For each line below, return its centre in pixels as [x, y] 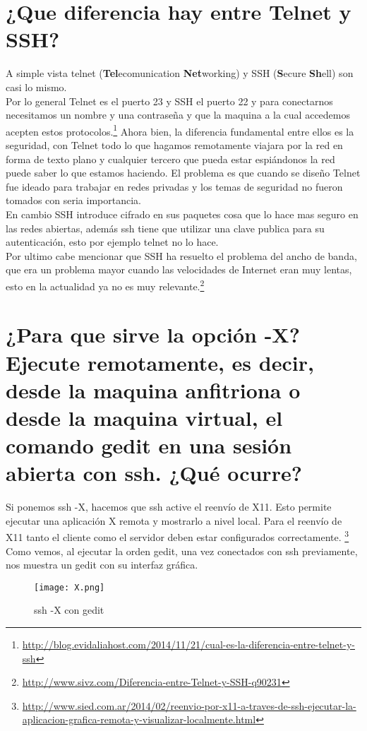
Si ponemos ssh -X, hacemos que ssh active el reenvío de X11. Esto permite [169, 507]
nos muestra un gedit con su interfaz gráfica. [102, 565]
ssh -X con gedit [69, 610]
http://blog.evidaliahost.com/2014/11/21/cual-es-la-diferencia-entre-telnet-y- [188, 644]
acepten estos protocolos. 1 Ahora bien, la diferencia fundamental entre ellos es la [180, 130]
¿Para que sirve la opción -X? [153, 334]
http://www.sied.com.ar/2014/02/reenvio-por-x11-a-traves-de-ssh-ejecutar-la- [189, 705]
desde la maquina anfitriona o [153, 390]
